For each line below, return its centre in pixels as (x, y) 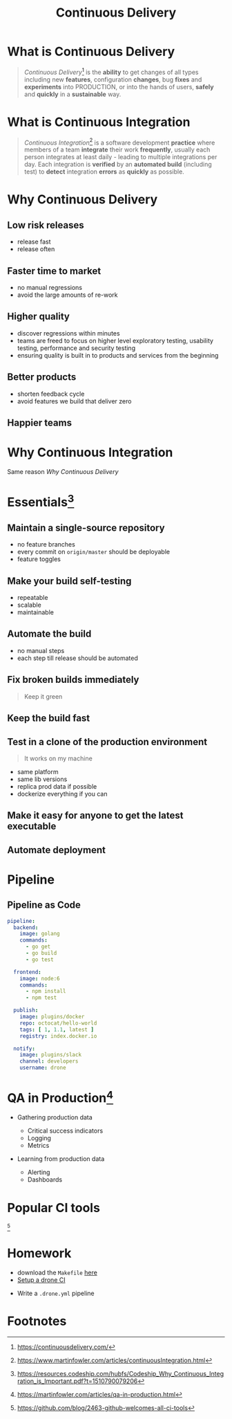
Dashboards (45, 1180)
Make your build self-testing (69, 581)
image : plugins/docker (52, 1017)
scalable (29, 605)
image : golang (40, 934)
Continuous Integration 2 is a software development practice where (119, 142)
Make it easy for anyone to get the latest (95, 815)
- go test (39, 960)
